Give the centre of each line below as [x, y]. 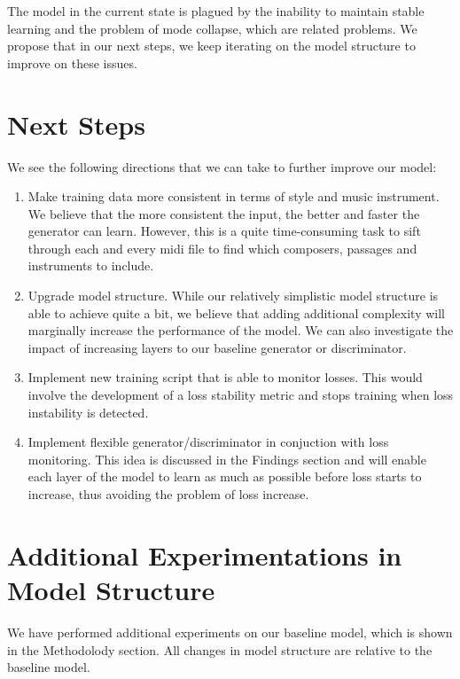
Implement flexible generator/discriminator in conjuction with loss [208, 442]
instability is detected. [88, 412]
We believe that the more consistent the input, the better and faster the [224, 213]
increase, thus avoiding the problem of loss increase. [168, 494]
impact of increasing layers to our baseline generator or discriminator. [217, 347]
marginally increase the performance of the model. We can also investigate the [241, 330]
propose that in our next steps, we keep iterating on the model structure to [211, 46]
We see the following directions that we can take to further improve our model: [222, 166]
